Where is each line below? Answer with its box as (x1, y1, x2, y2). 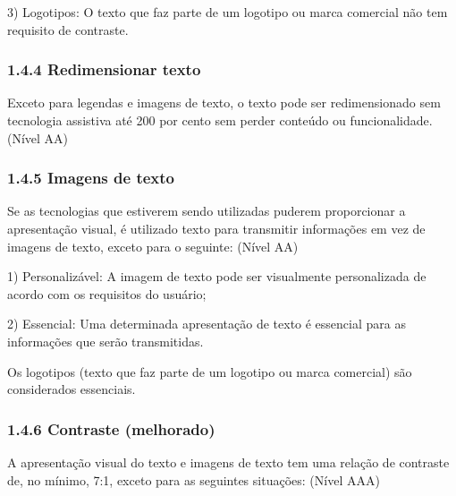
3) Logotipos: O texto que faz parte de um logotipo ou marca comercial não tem (7, 3, 448, 21)
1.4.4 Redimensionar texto (7, 58, 201, 81)
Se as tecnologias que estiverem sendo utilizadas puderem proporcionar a (7, 201, 406, 220)
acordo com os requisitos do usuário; (7, 284, 207, 303)
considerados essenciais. (7, 380, 136, 398)
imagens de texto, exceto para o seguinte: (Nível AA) (7, 236, 299, 255)
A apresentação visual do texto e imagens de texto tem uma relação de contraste (7, 452, 450, 471)
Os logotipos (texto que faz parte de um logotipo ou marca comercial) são (7, 362, 412, 381)
